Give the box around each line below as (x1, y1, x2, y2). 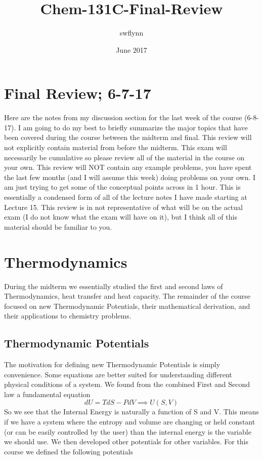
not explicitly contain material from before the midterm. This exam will (4, 142, 227, 153)
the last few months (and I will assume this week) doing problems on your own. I (4, 171, 256, 182)
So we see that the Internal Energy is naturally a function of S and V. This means (4, 406, 259, 417)
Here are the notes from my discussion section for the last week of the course (4, 112, 242, 123)
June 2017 (116, 44, 147, 55)
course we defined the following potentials (4, 446, 133, 456)
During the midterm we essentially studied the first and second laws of (4, 280, 223, 291)
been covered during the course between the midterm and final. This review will (4, 132, 252, 143)
